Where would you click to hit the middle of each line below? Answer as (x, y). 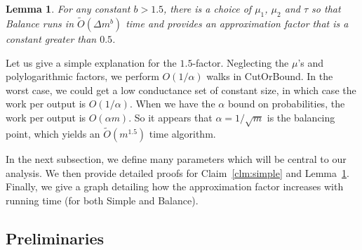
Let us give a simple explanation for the (91, 62)
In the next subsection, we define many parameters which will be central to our (176, 158)
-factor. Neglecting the (241, 62)
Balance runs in (40, 24)
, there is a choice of (208, 8)
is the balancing (301, 117)
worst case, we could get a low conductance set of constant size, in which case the (181, 90)
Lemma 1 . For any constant (68, 8)
